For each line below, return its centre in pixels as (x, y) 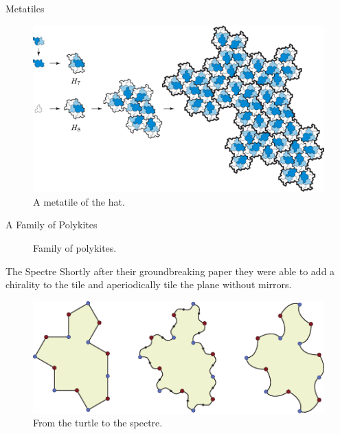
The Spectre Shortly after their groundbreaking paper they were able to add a (170, 271)
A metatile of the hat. (79, 201)
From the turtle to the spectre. (98, 423)
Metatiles (25, 8)
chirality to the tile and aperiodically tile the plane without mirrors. (149, 284)
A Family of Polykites (52, 225)
